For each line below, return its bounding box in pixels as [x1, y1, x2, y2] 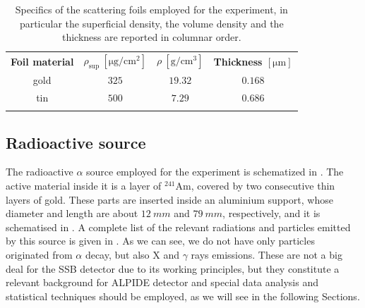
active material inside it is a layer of [6, 178, 162, 193]
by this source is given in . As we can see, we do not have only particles [6, 233, 315, 248]
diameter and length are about [6, 206, 138, 221]
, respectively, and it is [222, 206, 321, 221]
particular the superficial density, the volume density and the [19, 16, 284, 30]
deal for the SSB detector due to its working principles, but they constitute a [6, 261, 340, 276]
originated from [6, 247, 73, 262]
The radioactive [6, 164, 73, 179]
